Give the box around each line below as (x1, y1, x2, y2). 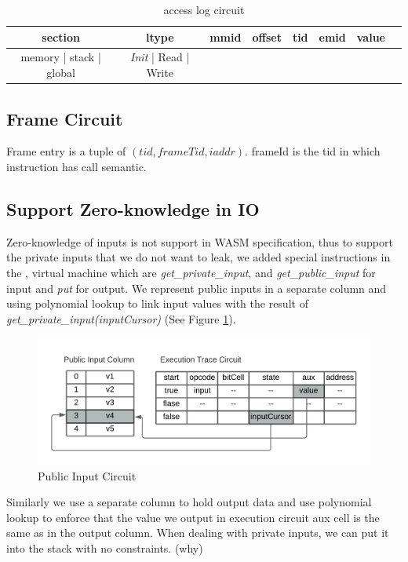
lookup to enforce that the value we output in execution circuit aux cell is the (6, 509, 380, 525)
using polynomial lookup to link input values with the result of (6, 295, 308, 312)
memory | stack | (20, 49, 101, 65)
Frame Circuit (6, 106, 123, 130)
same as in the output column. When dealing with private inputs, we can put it (6, 524, 389, 541)
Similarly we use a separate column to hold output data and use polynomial (6, 494, 372, 510)
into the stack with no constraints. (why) (6, 539, 203, 556)
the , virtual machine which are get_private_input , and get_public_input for (6, 264, 376, 280)
